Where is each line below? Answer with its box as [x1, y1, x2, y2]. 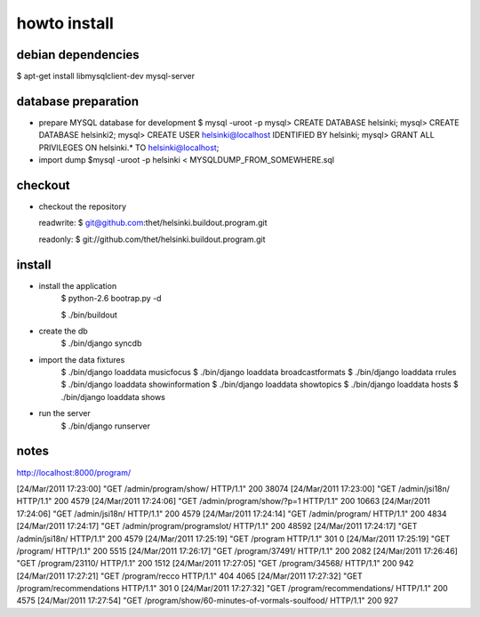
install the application [38, 280, 117, 291]
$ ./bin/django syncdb [60, 338, 142, 349]
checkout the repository [38, 201, 127, 212]
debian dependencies [16, 47, 140, 62]
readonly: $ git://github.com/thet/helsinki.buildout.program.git [38, 234, 266, 244]
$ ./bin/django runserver [60, 421, 151, 431]
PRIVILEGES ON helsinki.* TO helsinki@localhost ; [38, 142, 220, 153]
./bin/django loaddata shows [60, 391, 166, 402]
